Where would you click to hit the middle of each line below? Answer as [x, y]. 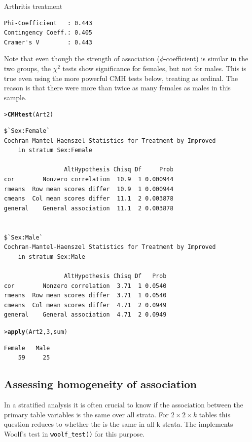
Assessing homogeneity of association [100, 384]
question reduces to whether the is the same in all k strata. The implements [119, 424]
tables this [215, 414]
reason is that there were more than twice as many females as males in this [117, 88]
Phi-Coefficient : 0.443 [48, 23]
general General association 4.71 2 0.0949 [85, 315]
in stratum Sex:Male [52, 257]
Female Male [27, 348]
